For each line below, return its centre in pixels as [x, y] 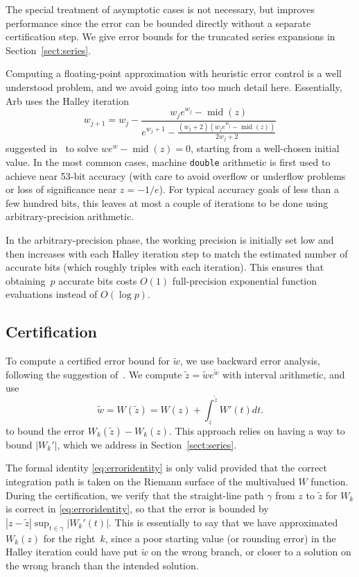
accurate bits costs [98, 280]
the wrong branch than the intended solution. [102, 565]
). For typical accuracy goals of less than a [249, 189]
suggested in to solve [52, 148]
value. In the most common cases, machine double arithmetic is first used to [168, 162]
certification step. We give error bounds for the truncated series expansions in [170, 36]
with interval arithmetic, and [283, 374]
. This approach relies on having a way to [257, 430]
